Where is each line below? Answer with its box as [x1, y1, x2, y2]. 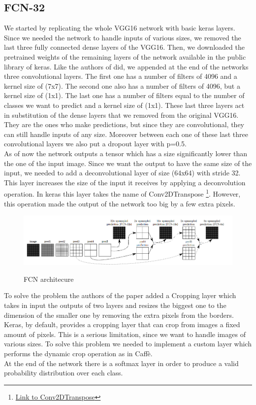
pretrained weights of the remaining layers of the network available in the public [4, 51, 246, 62]
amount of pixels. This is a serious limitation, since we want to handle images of [4, 329, 246, 339]
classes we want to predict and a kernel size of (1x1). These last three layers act [4, 100, 245, 110]
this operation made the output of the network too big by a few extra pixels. [4, 198, 235, 208]
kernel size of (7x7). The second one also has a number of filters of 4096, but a [4, 80, 240, 91]
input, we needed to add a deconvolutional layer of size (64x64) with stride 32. [4, 168, 241, 178]
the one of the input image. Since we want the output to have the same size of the [4, 158, 252, 168]
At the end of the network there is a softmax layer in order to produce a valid [4, 358, 239, 368]
